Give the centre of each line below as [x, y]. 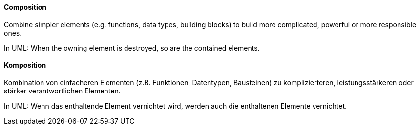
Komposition [25, 65]
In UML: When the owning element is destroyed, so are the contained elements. [132, 48]
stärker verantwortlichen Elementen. [62, 91]
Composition [25, 7]
